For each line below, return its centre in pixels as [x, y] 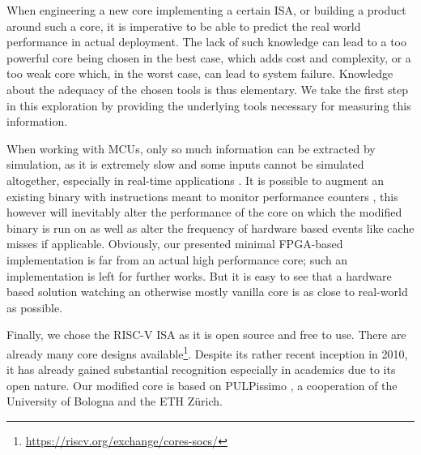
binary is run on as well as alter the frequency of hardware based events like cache [210, 227]
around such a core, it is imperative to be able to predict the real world [184, 26]
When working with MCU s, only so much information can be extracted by [191, 148]
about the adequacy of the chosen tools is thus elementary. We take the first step [207, 89]
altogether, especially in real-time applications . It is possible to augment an [195, 180]
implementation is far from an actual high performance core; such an [177, 259]
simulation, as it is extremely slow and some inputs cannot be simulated [185, 164]
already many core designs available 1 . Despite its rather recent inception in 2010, [207, 352]
